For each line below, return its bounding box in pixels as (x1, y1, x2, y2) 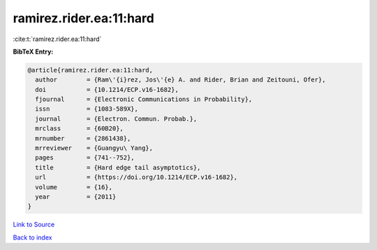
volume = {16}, (35, 183, 113, 191)
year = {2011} (35, 193, 117, 201)
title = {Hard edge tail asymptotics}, (35, 164, 201, 171)
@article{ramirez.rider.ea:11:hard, (27, 66, 154, 74)
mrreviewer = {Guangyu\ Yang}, (35, 144, 154, 153)
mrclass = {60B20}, (35, 125, 124, 132)
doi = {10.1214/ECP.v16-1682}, (35, 86, 179, 93)
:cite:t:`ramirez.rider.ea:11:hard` (13, 35, 102, 43)
